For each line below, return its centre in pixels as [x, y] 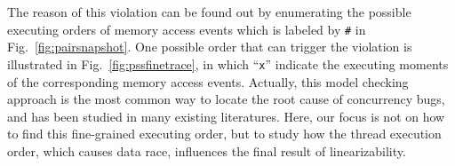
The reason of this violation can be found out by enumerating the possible [209, 12]
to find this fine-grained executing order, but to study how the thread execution [224, 134]
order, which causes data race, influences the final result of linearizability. [207, 150]
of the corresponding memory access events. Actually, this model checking [208, 81]
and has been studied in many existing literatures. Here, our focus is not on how [226, 116]
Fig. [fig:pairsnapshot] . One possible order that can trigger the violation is [210, 47]
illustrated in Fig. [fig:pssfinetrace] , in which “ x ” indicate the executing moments [228, 63]
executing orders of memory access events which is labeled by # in [187, 29]
